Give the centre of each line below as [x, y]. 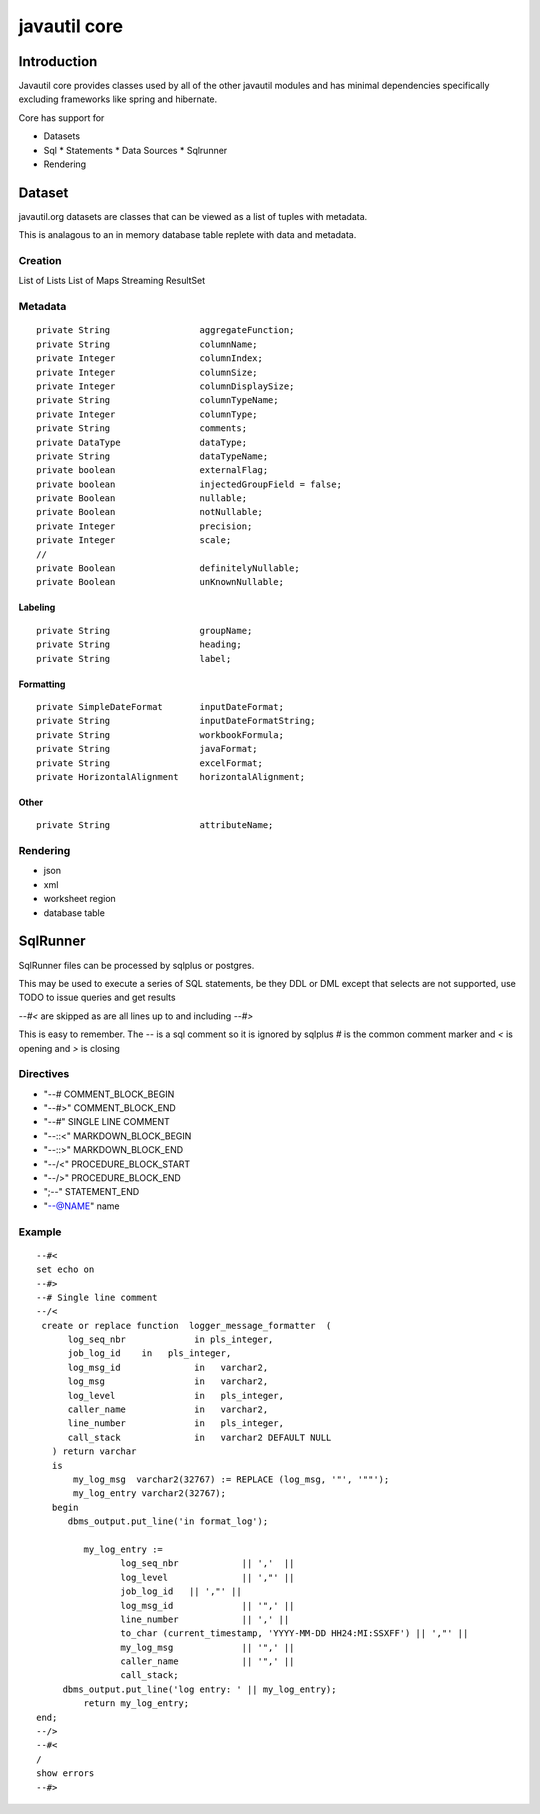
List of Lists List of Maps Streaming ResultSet [112, 281]
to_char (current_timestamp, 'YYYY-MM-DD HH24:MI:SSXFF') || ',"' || [294, 1633]
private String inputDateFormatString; [176, 721]
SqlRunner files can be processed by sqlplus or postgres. [136, 965]
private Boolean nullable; [142, 498]
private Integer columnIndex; [150, 358]
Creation [40, 261]
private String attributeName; [155, 825]
